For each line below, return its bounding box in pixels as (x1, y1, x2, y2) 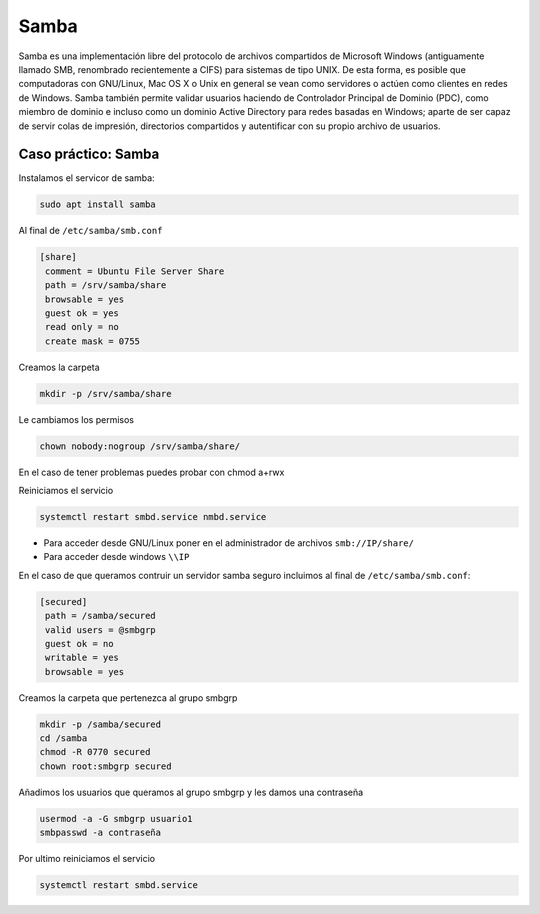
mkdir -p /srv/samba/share (39, 388, 172, 399)
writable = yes (45, 652, 120, 664)
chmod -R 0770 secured (39, 746, 151, 758)
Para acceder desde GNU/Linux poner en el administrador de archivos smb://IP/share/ (43, 536, 415, 549)
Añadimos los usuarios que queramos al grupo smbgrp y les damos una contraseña (18, 786, 364, 798)
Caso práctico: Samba (18, 146, 160, 163)
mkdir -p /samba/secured (39, 718, 162, 730)
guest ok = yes (45, 307, 120, 319)
